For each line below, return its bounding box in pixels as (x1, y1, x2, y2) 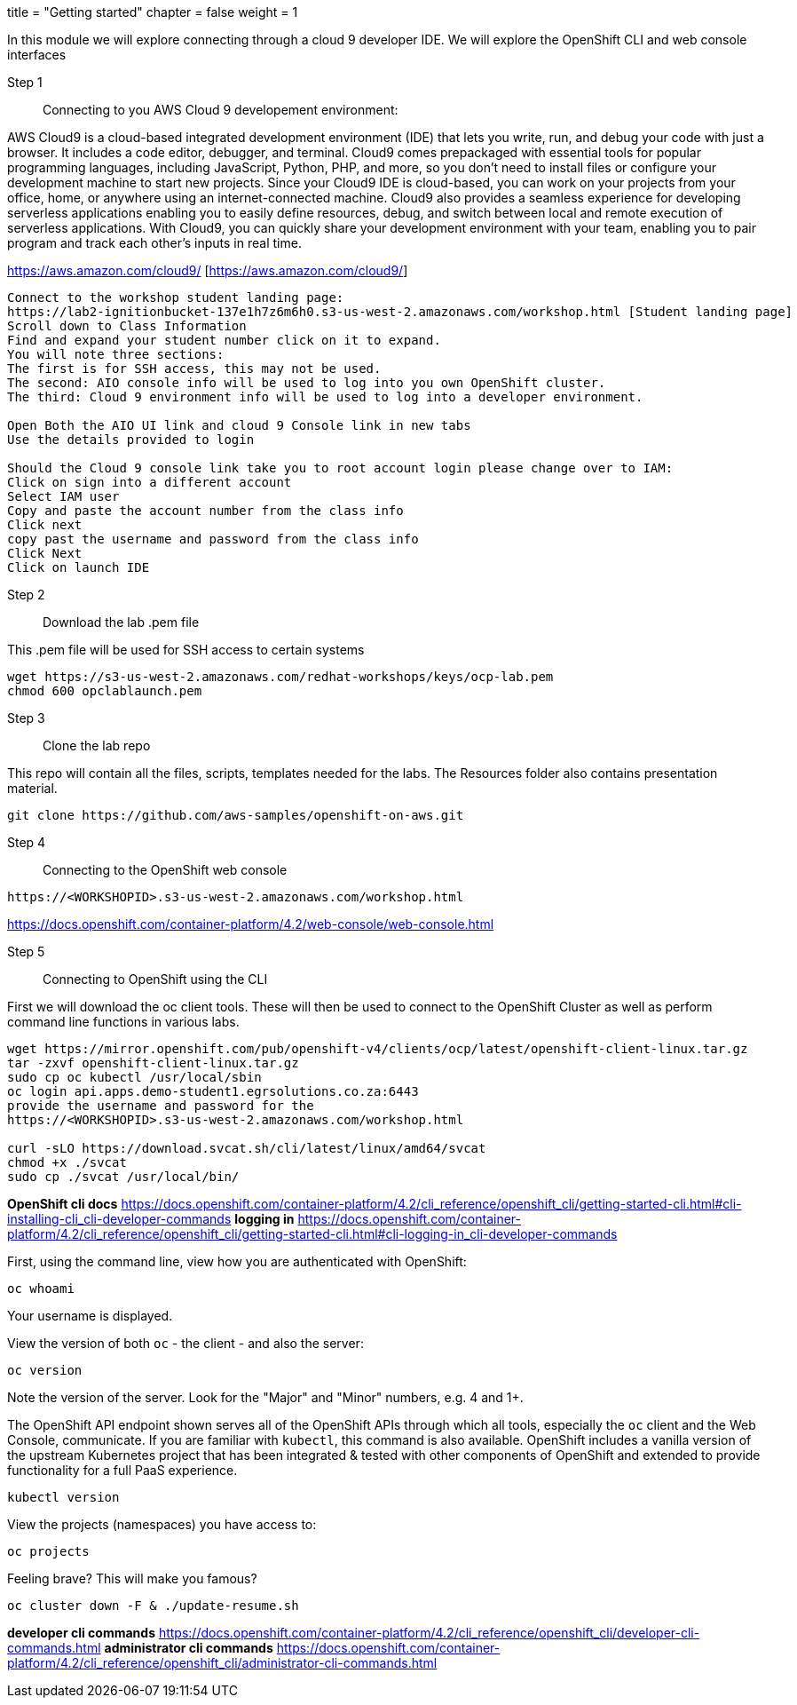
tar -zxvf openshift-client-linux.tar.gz (7, 1056, 299, 1070)
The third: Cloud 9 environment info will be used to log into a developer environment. (7, 390, 643, 404)
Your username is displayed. (7, 1308, 173, 1323)
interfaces (7, 47, 67, 62)
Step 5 (7, 944, 45, 959)
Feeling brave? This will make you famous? (7, 1571, 257, 1586)
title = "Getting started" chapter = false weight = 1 (7, 4, 298, 20)
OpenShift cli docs (7, 1196, 118, 1211)
